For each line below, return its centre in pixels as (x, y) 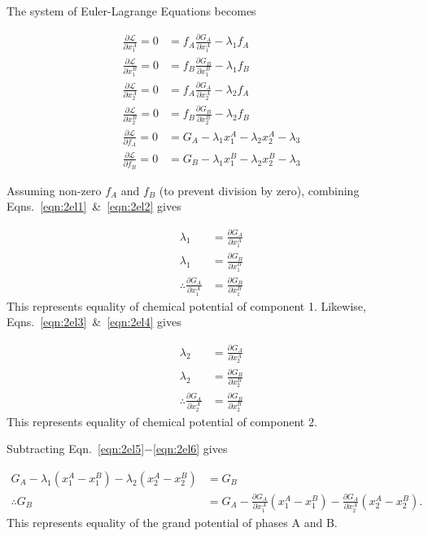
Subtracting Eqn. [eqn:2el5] (76, 449)
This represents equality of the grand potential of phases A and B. (172, 522)
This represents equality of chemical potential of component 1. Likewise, (186, 305)
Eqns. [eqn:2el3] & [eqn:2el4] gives (94, 322)
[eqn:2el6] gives (190, 449)
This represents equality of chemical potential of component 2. (162, 421)
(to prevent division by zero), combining (259, 190)
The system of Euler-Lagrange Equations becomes (131, 11)
